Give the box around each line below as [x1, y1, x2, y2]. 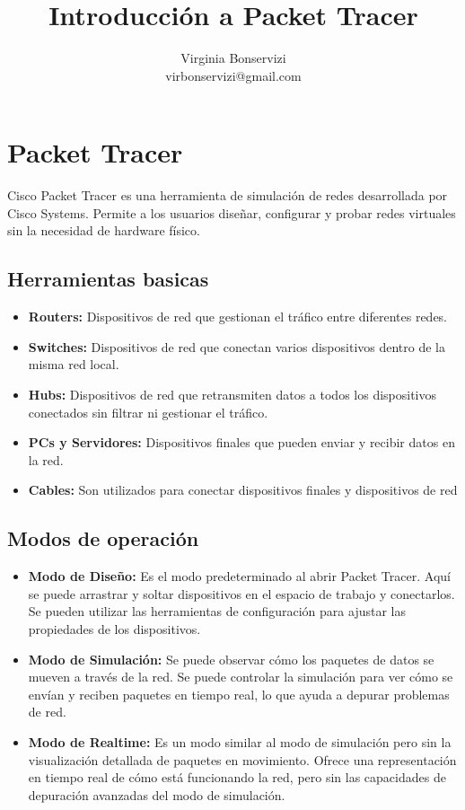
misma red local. [28, 355, 119, 374]
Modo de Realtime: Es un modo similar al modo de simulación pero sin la [28, 732, 452, 751]
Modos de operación [7, 524, 199, 552]
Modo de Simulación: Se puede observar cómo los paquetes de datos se [28, 649, 434, 668]
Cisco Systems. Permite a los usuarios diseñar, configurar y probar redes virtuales [7, 203, 456, 222]
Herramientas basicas [7, 265, 209, 293]
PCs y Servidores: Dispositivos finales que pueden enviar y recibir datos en [28, 433, 455, 452]
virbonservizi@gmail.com [165, 66, 302, 84]
